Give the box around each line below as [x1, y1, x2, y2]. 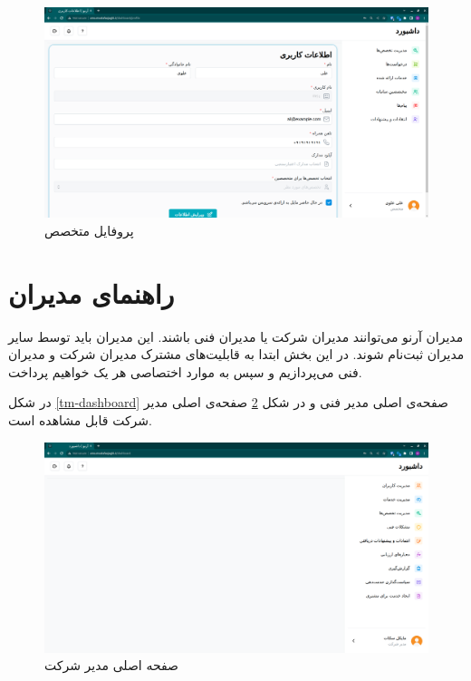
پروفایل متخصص [44, 220, 134, 239]
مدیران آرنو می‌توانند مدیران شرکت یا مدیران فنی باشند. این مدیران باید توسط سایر [8, 326, 464, 345]
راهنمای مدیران [8, 274, 175, 311]
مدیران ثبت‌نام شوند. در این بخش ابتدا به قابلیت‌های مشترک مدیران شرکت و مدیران [8, 345, 465, 364]
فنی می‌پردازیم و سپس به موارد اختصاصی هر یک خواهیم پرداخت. [8, 362, 362, 381]
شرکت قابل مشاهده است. [8, 410, 152, 429]
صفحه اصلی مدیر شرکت [44, 656, 178, 675]
